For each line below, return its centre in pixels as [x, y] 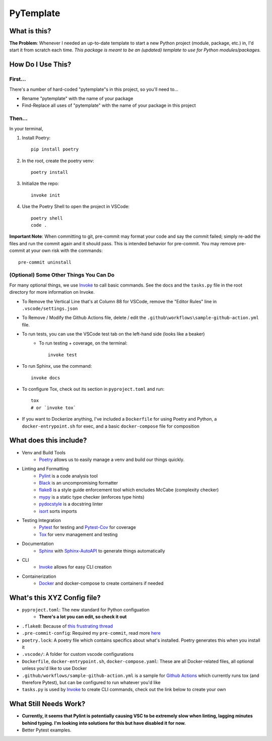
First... [18, 79]
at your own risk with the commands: [64, 251]
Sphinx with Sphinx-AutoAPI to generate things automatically [102, 551]
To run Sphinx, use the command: [57, 366]
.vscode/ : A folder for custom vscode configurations [78, 654]
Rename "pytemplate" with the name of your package [78, 98]
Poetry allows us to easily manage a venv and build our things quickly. [112, 459]
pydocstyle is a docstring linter [71, 504]
